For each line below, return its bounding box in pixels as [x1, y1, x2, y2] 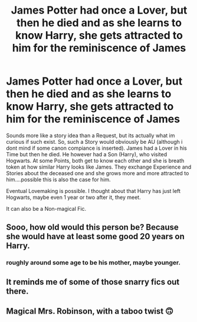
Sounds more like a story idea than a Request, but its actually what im [6, 131, 175, 139]
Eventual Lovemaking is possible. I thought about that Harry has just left [6, 187, 181, 194]
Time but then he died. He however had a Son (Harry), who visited [6, 150, 168, 157]
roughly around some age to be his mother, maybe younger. [6, 259, 181, 267]
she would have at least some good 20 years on [6, 231, 185, 241]
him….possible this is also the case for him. [6, 176, 111, 183]
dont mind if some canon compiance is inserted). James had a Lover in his [6, 144, 187, 152]
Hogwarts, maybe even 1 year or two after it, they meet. [6, 194, 141, 201]
